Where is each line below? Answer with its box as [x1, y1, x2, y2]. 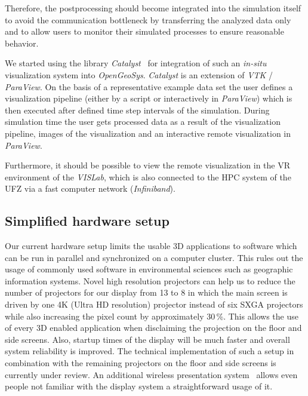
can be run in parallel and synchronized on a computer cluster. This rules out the [5, 251, 303, 263]
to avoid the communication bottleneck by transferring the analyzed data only [5, 13, 291, 26]
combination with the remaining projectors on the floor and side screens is [5, 357, 276, 369]
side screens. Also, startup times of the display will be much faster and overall [5, 333, 290, 345]
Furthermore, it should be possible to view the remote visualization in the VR [5, 159, 291, 171]
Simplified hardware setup [5, 211, 170, 230]
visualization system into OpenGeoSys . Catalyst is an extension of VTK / [5, 68, 273, 81]
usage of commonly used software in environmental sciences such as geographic [5, 263, 293, 275]
